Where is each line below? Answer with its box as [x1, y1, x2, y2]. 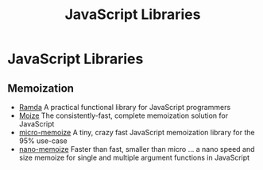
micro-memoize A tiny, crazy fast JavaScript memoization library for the [18, 128, 255, 137]
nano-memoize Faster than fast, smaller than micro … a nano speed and [18, 145, 255, 153]
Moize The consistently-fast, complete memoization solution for [18, 111, 228, 120]
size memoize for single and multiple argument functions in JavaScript [18, 153, 250, 162]
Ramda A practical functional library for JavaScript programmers [18, 103, 231, 111]
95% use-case [18, 136, 68, 145]
